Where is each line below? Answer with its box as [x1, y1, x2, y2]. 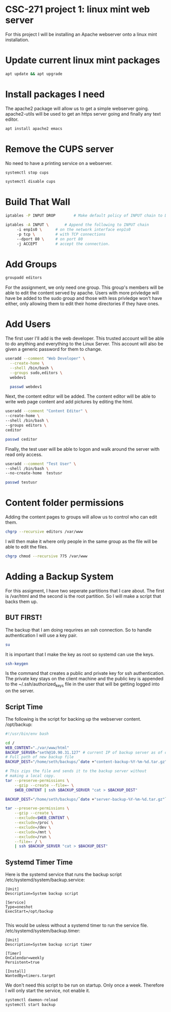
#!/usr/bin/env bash [5, 731, 49, 736]
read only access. [5, 451, 43, 457]
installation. [5, 37, 30, 43]
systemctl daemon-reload [5, 997, 58, 1003]
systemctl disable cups [5, 179, 56, 184]
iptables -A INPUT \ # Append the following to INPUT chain [5, 223, 149, 228]
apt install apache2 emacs [5, 126, 63, 131]
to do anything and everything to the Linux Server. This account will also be [5, 341, 164, 347]
